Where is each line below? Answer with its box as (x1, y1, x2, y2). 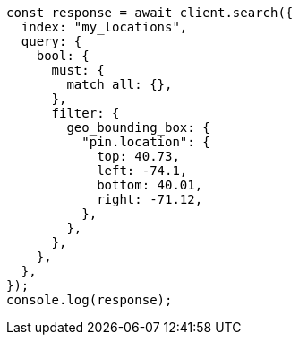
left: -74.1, (97, 163, 188, 178)
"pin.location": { (81, 135, 210, 149)
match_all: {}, (66, 77, 173, 92)
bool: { (36, 48, 90, 63)
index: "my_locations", (21, 20, 188, 34)
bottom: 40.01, (97, 178, 203, 192)
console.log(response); (6, 293, 173, 307)
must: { (51, 63, 105, 77)
